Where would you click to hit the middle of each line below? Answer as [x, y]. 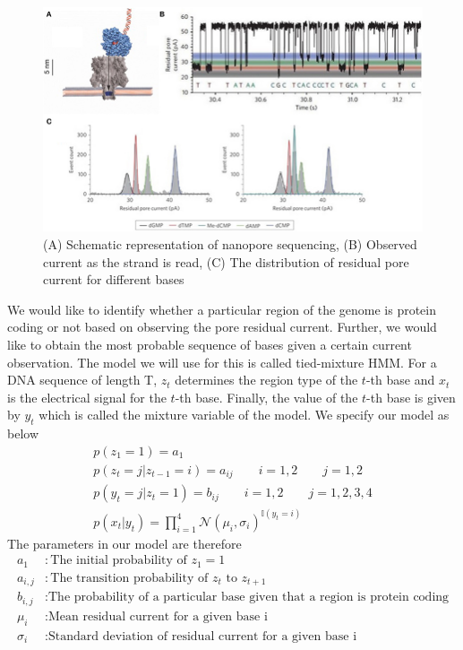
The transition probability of [129, 578]
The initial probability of [119, 561]
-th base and [400, 380]
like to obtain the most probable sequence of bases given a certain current [210, 344]
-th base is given [411, 397]
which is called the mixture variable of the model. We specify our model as [244, 415]
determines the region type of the [266, 380]
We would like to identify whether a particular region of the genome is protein [222, 309]
